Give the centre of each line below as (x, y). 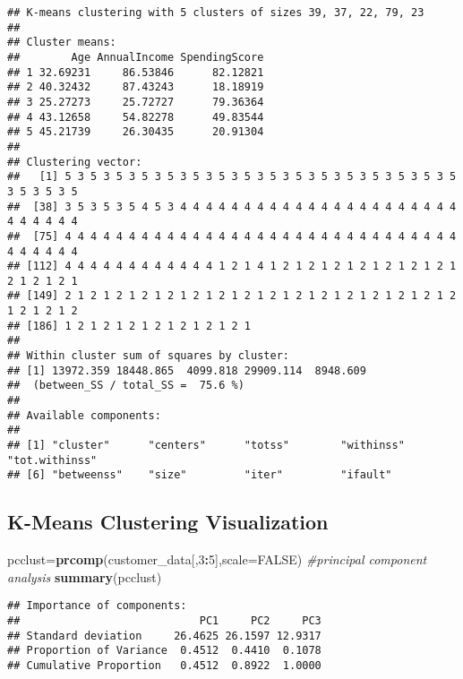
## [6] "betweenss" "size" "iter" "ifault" (200, 475)
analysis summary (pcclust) (85, 576)
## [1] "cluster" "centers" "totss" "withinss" (206, 446)
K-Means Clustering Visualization (168, 522)
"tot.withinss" (52, 460)
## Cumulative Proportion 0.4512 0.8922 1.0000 (164, 666)
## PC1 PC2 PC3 (164, 621)
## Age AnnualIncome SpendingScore (136, 57)
